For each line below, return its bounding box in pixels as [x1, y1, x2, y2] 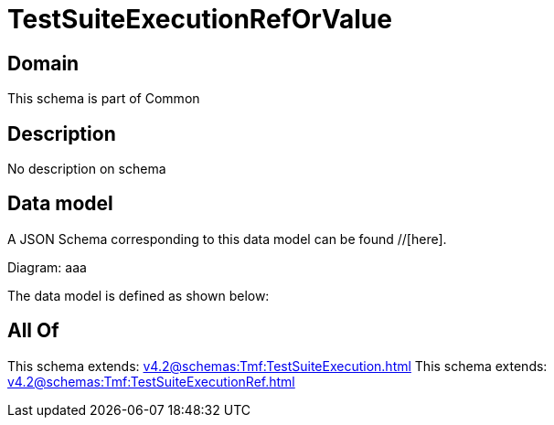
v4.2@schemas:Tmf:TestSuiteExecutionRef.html [7, 373, 295, 389]
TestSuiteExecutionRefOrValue [7, 4, 392, 35]
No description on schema [7, 161, 166, 177]
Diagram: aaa [7, 259, 87, 275]
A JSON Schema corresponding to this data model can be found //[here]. [7, 230, 447, 247]
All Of [7, 319, 59, 343]
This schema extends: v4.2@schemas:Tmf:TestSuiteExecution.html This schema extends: [7, 357, 548, 374]
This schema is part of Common [7, 90, 200, 107]
